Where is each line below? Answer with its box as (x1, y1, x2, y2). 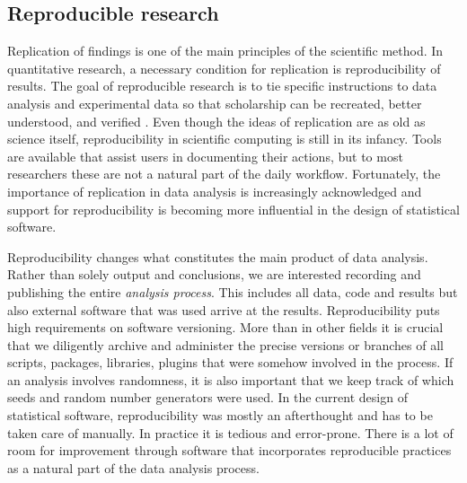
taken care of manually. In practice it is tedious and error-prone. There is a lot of (7, 423, 454, 442)
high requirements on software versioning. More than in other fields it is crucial (7, 318, 444, 337)
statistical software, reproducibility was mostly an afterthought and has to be (7, 406, 433, 425)
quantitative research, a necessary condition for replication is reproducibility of (7, 58, 441, 77)
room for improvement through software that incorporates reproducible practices (7, 441, 452, 460)
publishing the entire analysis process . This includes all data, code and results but (7, 282, 458, 301)
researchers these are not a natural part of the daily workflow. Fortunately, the (7, 164, 441, 183)
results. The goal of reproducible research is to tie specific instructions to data (7, 76, 437, 95)
